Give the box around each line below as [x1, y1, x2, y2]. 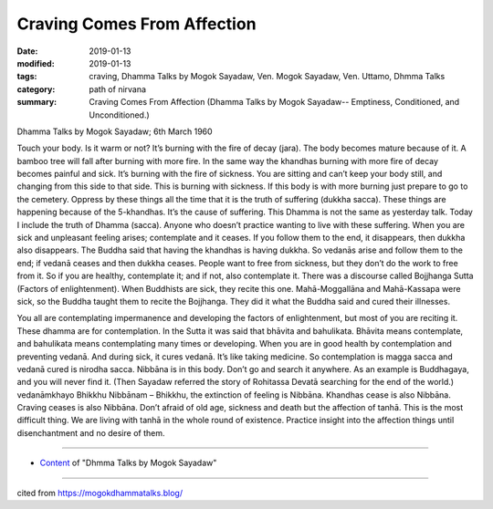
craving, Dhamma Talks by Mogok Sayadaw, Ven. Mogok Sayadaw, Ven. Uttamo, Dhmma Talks [89, 71, 446, 82]
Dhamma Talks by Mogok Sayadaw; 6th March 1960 [16, 126, 214, 137]
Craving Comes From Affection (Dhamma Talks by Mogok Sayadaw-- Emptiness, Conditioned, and [89, 97, 460, 108]
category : [16, 83, 56, 95]
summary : [16, 97, 58, 108]
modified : [16, 57, 55, 68]
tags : [16, 71, 37, 82]
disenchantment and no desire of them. [16, 427, 165, 438]
